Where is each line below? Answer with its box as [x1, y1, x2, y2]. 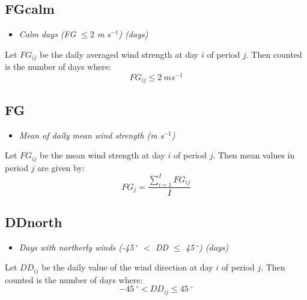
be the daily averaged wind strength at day [39, 48, 199, 60]
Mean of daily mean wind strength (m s [19, 128, 164, 141]
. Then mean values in [213, 149, 295, 161]
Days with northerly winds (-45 [19, 240, 134, 253]
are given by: [37, 161, 85, 173]
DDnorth [5, 212, 62, 231]
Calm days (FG [19, 28, 76, 40]
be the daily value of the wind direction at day [41, 261, 213, 273]
